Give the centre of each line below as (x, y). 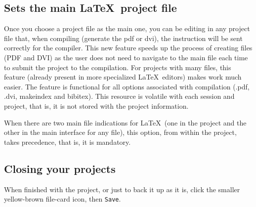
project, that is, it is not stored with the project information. (96, 105)
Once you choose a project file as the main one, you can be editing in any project (127, 28)
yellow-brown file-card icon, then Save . (63, 199)
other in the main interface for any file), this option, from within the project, (120, 132)
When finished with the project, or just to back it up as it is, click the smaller (122, 189)
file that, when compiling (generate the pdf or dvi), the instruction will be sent (123, 38)
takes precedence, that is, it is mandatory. (67, 142)
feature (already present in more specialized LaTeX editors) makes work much (123, 77)
